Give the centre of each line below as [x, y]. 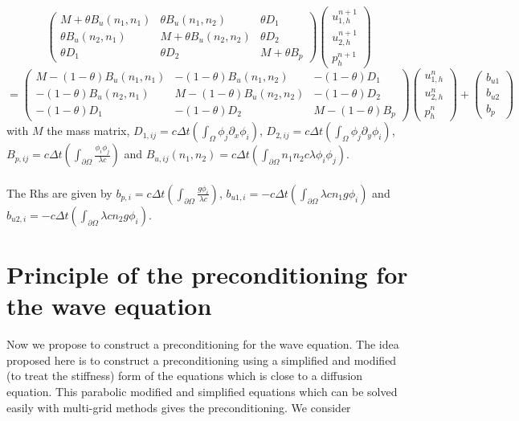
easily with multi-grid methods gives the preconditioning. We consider [179, 407]
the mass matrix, [88, 131]
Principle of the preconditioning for [207, 274]
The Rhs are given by [59, 192]
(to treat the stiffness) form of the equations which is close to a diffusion [185, 376]
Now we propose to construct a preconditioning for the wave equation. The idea [203, 344]
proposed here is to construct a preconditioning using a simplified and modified [202, 360]
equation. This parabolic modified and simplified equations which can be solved [202, 392]
